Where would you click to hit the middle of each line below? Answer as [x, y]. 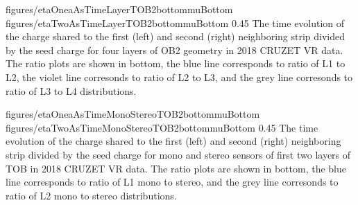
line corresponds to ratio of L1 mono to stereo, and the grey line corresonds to [172, 182]
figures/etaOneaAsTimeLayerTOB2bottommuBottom [119, 9]
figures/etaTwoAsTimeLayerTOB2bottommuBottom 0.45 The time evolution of [175, 23]
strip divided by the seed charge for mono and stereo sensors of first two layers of [178, 154]
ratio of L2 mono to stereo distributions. [91, 195]
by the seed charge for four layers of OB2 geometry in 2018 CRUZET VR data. [174, 50]
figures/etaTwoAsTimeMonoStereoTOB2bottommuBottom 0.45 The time [162, 127]
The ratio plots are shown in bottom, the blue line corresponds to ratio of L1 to [176, 63]
